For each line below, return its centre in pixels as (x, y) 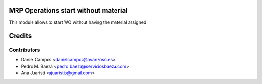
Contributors (25, 50)
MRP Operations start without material (68, 10)
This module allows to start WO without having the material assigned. (78, 22)
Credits (20, 36)
